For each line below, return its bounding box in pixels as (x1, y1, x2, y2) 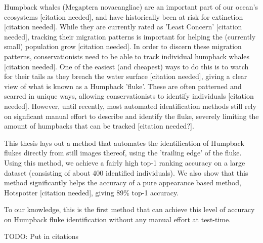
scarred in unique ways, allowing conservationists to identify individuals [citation (4, 91, 254, 101)
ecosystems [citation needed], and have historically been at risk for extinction (4, 11, 243, 22)
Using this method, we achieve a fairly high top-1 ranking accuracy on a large (4, 157, 245, 168)
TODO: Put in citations (4, 231, 79, 241)
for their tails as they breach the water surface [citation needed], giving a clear (4, 71, 247, 82)
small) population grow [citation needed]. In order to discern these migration (4, 41, 242, 52)
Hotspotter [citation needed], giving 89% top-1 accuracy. (4, 187, 179, 197)
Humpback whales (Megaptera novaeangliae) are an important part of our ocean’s (4, 2, 258, 12)
